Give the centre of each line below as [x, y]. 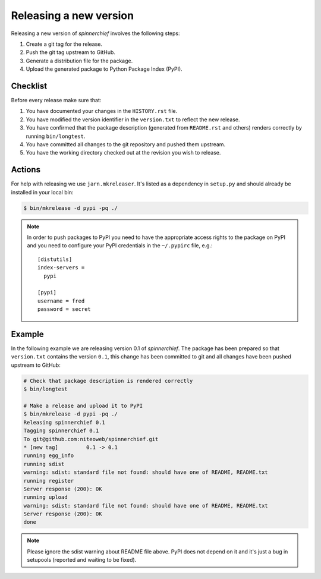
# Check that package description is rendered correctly [108, 381]
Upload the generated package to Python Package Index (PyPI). [104, 69]
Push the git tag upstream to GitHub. [71, 52]
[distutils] [55, 259]
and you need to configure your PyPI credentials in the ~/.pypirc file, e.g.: [120, 246]
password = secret [64, 309]
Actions [26, 170]
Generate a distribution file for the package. [79, 61]
